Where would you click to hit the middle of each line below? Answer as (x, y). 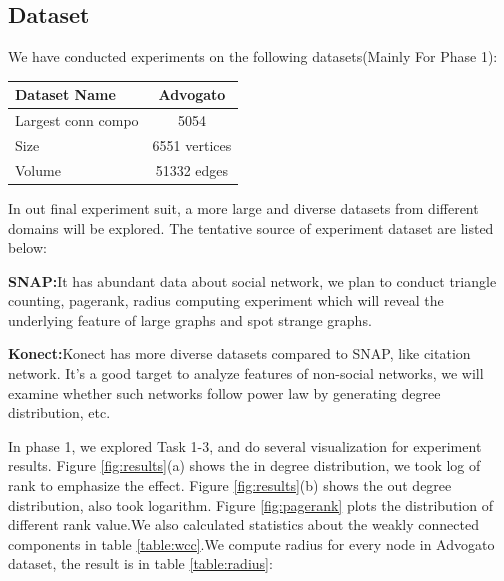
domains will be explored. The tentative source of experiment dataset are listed (251, 227)
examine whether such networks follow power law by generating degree (224, 392)
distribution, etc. (59, 412)
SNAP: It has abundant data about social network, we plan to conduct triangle (252, 280)
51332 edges (192, 169)
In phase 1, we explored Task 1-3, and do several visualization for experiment (245, 445)
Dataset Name (65, 94)
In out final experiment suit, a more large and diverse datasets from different (243, 207)
